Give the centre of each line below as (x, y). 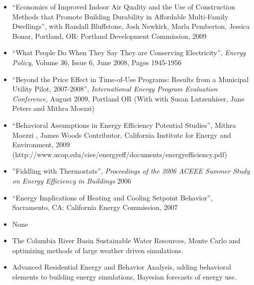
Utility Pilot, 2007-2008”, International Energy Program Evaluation (115, 89)
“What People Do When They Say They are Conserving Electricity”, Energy (129, 52)
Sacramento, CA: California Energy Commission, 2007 (95, 207)
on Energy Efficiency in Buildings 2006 (72, 180)
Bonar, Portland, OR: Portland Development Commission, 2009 (109, 36)
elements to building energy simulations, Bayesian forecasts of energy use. (124, 277)
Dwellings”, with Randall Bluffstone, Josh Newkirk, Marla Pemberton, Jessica (131, 26)
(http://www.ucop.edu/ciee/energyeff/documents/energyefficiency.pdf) (120, 154)
